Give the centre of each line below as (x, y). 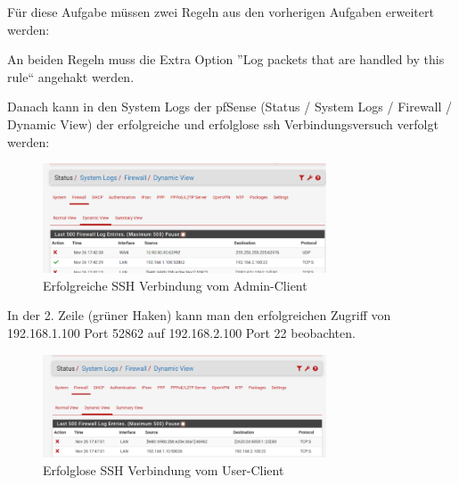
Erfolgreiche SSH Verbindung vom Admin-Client (175, 285)
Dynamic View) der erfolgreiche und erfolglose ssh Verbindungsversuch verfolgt (223, 123)
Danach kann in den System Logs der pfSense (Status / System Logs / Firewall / (230, 107)
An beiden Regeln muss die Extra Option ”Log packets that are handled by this (226, 59)
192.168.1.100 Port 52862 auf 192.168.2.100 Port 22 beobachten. (181, 333)
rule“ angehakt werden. (71, 76)
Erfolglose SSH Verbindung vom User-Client (164, 469)
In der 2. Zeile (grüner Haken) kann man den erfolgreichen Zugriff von (199, 315)
